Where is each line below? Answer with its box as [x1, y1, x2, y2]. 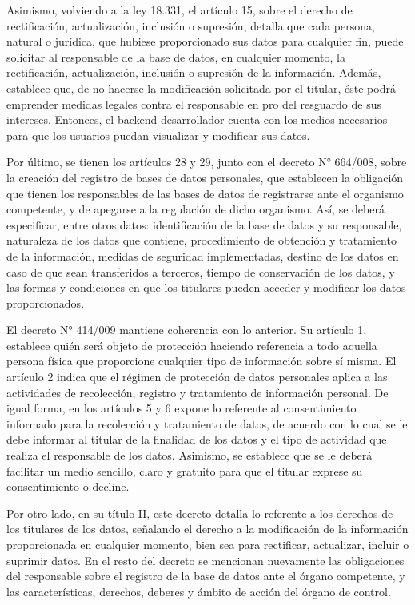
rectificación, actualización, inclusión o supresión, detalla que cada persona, [6, 17, 375, 34]
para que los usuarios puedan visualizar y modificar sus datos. [6, 126, 310, 143]
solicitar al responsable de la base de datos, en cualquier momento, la [6, 48, 345, 65]
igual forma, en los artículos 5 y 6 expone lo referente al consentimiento [6, 400, 357, 416]
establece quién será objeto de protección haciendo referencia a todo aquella [6, 336, 377, 353]
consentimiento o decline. [6, 478, 130, 495]
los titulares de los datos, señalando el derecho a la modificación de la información [6, 520, 409, 537]
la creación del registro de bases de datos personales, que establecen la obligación [6, 169, 404, 185]
